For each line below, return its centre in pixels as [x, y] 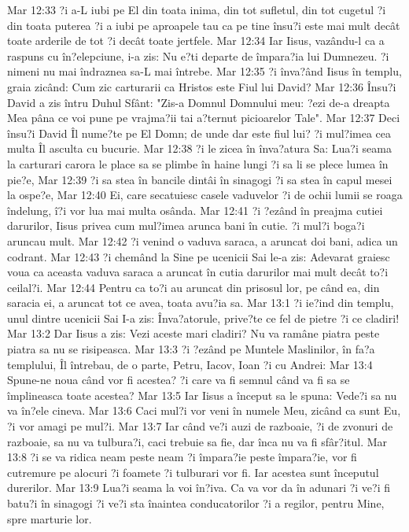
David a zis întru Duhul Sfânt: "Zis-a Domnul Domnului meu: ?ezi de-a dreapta [199, 102]
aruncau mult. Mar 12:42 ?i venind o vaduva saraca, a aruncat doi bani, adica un [203, 240]
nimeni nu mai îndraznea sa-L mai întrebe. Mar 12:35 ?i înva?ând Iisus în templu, [204, 71]
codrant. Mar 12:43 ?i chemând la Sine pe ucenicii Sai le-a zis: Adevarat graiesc [199, 256]
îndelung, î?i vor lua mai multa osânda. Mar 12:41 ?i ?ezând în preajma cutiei [195, 210]
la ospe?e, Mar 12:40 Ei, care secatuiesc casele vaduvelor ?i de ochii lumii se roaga [205, 195]
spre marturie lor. [50, 518]
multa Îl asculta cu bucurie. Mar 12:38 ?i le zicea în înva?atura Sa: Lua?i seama [199, 148]
